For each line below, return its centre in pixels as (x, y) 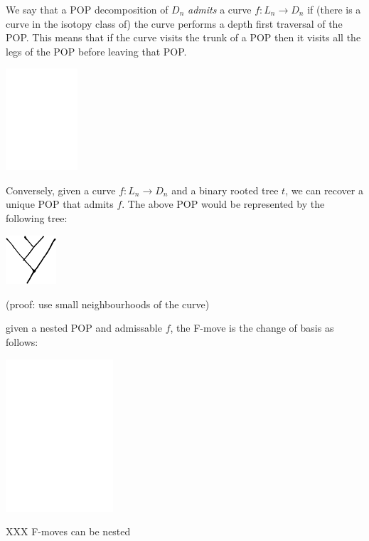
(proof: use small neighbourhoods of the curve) (108, 304)
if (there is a (334, 9)
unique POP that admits (60, 204)
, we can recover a (324, 190)
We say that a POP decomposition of (87, 9)
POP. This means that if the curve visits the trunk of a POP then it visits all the (183, 37)
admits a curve (220, 9)
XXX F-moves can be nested (68, 531)
